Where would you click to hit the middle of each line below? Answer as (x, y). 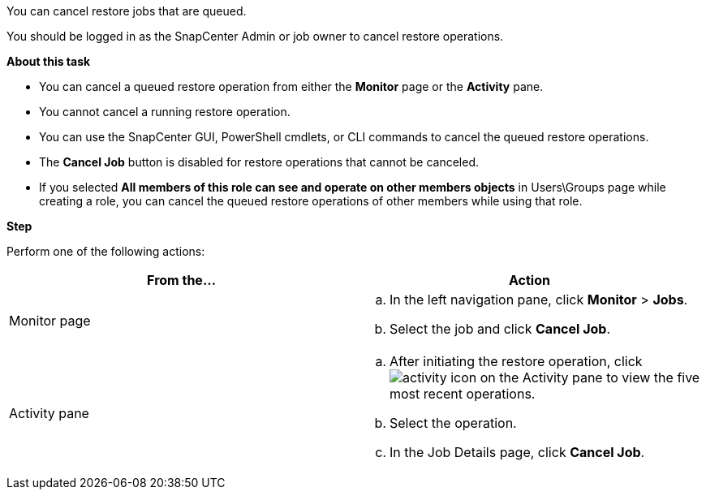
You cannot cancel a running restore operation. (165, 112)
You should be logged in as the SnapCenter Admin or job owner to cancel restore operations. (255, 36)
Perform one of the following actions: (106, 251)
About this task (49, 61)
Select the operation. (453, 423)
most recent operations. (463, 394)
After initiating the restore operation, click (516, 361)
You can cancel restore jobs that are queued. (127, 11)
